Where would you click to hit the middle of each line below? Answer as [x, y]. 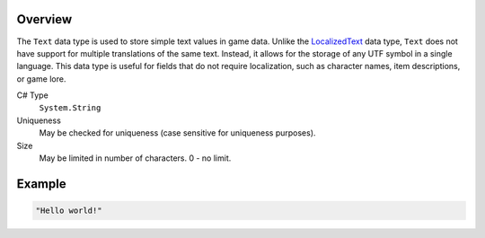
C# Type [32, 95]
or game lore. [41, 79]
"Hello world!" [69, 211]
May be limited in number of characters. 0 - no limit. [135, 158]
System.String [70, 108]
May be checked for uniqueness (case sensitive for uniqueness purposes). [177, 133]
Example [41, 184]
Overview [44, 19]
